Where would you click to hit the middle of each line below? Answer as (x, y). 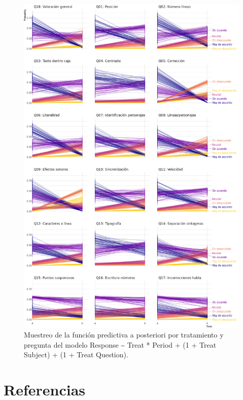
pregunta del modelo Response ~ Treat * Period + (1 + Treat (120, 344)
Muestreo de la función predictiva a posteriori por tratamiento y (124, 335)
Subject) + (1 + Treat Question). (76, 355)
